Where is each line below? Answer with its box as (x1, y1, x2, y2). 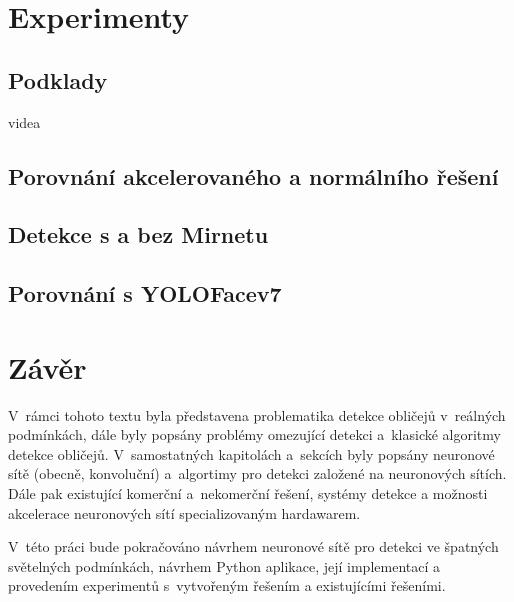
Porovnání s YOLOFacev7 (8, 278, 282, 309)
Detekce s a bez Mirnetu (8, 219, 269, 250)
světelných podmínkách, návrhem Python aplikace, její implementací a (8, 555, 440, 576)
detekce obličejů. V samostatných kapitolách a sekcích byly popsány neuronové (8, 443, 495, 464)
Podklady (8, 64, 108, 95)
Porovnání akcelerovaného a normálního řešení (8, 160, 499, 191)
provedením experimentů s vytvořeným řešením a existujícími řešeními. (8, 575, 446, 596)
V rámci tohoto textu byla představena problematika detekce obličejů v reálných (8, 404, 506, 425)
